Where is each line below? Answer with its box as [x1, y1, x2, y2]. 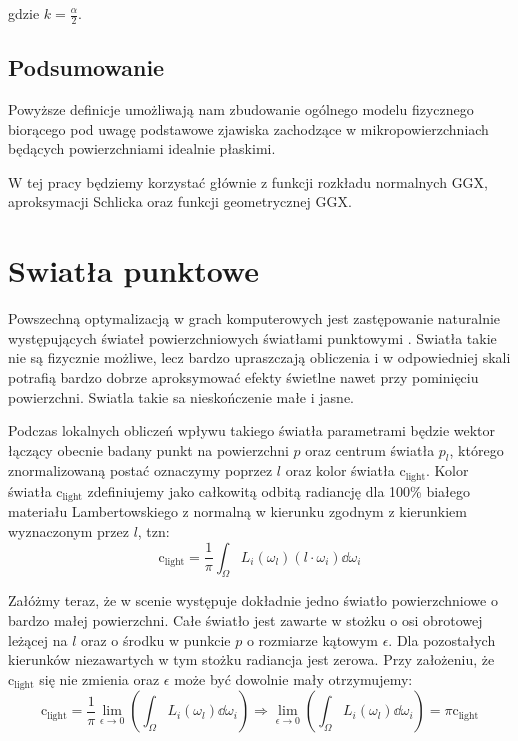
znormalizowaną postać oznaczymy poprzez [8, 460, 273, 481]
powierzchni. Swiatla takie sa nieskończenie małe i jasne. [8, 386, 354, 407]
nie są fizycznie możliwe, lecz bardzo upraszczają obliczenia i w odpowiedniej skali [8, 347, 511, 368]
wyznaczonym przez [8, 520, 129, 541]
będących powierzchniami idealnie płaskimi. [8, 138, 276, 159]
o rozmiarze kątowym [246, 629, 378, 650]
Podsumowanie [8, 52, 165, 83]
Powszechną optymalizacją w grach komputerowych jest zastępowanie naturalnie [8, 308, 501, 329]
